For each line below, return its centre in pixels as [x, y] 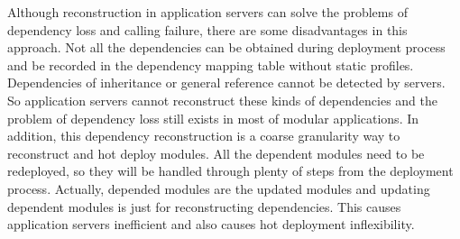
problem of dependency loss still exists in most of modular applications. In [213, 118]
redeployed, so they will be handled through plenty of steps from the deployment [230, 171]
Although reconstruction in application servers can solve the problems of [207, 12]
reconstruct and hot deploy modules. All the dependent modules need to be [216, 153]
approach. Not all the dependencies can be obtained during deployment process [226, 47]
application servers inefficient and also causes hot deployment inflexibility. [211, 224]
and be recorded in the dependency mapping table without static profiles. [211, 64]
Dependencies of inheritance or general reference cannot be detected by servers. [226, 83]
